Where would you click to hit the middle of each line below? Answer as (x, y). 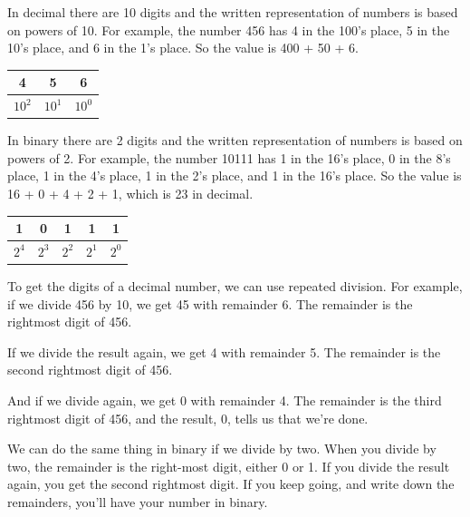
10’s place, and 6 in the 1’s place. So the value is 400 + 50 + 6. (183, 48)
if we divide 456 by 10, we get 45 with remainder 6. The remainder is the (210, 303)
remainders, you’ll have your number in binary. (138, 501)
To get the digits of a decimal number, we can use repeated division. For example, (235, 286)
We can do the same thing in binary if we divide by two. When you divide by (222, 449)
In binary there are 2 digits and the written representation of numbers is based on (235, 140)
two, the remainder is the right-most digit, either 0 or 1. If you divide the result (229, 466)
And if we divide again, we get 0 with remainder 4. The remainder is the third (225, 400)
